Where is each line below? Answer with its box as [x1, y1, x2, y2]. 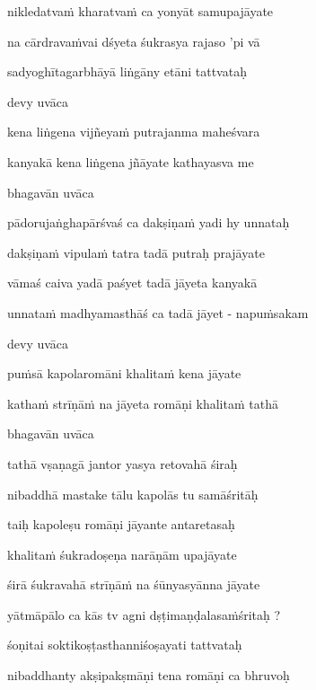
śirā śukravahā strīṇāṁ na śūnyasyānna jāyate [7, 575, 260, 594]
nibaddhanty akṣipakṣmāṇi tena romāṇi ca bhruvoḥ [7, 666, 290, 685]
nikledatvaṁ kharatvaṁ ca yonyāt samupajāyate [7, 2, 274, 20]
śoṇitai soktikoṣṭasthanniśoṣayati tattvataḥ [7, 635, 242, 654]
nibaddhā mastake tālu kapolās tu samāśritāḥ [7, 484, 259, 503]
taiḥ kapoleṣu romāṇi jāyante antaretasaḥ [7, 515, 235, 534]
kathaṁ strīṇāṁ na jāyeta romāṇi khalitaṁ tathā [7, 394, 278, 412]
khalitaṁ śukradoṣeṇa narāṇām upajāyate [7, 544, 237, 563]
